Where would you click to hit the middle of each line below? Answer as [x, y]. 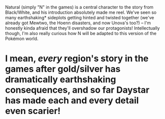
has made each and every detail [72, 100]
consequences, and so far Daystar [77, 90]
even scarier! [33, 111]
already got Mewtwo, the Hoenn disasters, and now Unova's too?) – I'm [78, 23]
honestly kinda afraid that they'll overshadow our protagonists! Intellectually [82, 28]
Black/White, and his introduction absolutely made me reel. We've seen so [81, 12]
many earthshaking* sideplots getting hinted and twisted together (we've [80, 18]
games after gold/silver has [63, 69]
